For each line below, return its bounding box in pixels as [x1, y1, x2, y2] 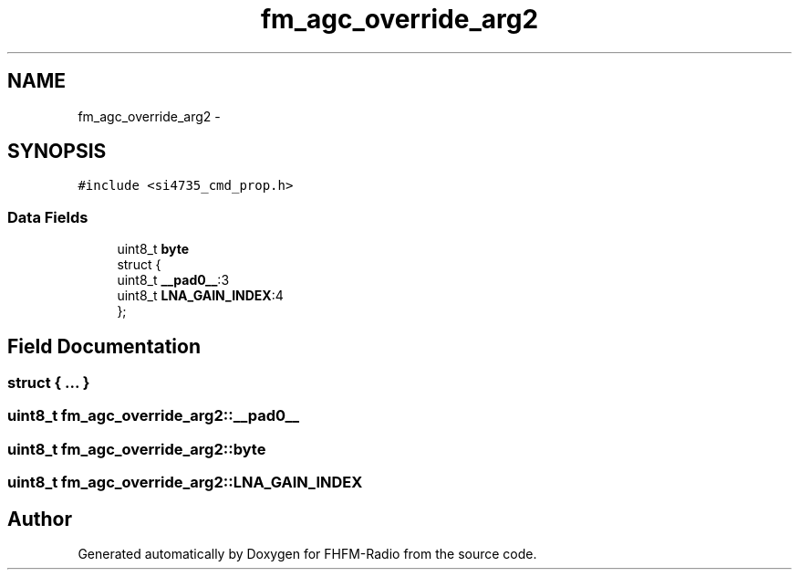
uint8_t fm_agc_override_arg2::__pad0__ [7, 406, 299, 425]
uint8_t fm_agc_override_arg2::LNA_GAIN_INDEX [7, 473, 363, 492]
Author [7, 507, 72, 530]
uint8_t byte [117, 241, 190, 257]
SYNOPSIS [7, 140, 107, 163]
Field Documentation [7, 334, 201, 358]
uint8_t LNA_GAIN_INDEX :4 [117, 288, 284, 304]
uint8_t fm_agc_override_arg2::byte [7, 439, 266, 458]
